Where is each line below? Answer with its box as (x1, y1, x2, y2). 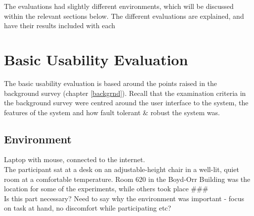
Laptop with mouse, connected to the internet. (4, 154, 145, 165)
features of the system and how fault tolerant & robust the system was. (4, 107, 220, 117)
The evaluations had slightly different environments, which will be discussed (4, 1, 234, 11)
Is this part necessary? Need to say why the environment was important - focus (4, 193, 244, 203)
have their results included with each (4, 20, 116, 31)
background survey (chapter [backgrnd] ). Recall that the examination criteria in (4, 87, 246, 98)
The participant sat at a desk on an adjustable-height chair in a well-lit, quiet (4, 164, 239, 174)
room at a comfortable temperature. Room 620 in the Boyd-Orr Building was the (4, 173, 251, 184)
